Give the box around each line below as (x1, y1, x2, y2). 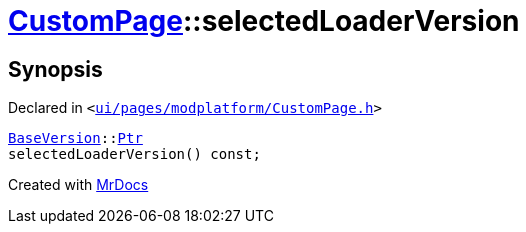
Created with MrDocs (8, 176, 149, 194)
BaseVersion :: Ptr (8, 130, 143, 147)
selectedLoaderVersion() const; (8, 146, 261, 163)
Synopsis (8, 56, 103, 82)
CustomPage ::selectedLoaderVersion (8, 4, 520, 38)
